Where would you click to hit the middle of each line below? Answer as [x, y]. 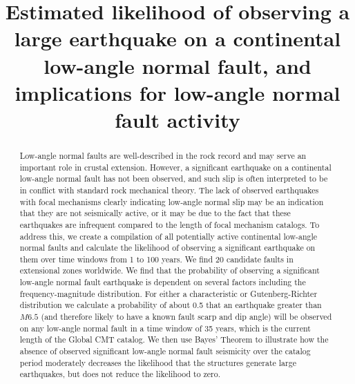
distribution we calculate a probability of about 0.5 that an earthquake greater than [171, 305]
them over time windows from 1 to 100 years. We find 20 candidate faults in [156, 259]
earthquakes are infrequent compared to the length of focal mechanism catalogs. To [170, 224]
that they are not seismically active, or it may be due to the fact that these [155, 213]
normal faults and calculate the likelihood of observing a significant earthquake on [167, 248]
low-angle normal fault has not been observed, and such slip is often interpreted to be [174, 179]
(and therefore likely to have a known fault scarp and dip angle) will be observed [186, 317]
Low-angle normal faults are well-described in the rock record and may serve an [163, 155]
